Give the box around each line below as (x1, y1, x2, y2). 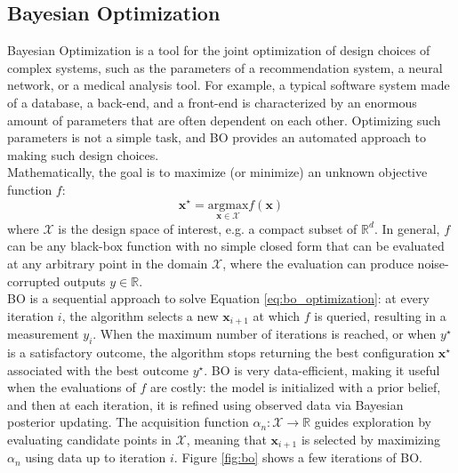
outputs (63, 271, 106, 290)
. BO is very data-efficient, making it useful (204, 360, 440, 379)
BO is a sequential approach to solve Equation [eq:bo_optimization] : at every (7, 289, 430, 308)
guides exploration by (314, 413, 432, 431)
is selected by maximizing (301, 429, 440, 448)
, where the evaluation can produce (222, 253, 414, 272)
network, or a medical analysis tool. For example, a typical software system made (7, 76, 450, 94)
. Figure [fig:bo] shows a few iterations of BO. (173, 448, 423, 467)
